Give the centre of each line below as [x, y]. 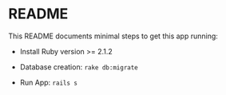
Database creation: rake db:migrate [79, 67]
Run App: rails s [49, 82]
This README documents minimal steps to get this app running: [113, 36]
